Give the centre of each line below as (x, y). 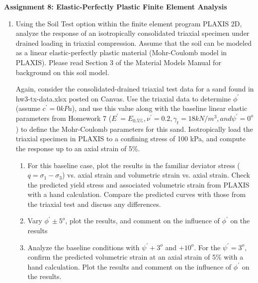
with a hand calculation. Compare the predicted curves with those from (137, 194)
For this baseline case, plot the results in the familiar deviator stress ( (134, 165)
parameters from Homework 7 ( (64, 118)
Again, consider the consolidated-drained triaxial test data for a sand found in (135, 89)
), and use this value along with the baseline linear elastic (160, 108)
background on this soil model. (62, 72)
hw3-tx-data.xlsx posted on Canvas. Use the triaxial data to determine (123, 98)
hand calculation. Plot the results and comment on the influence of (129, 266)
